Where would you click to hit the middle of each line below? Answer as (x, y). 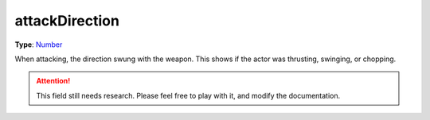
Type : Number (39, 45)
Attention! (53, 81)
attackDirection (67, 21)
